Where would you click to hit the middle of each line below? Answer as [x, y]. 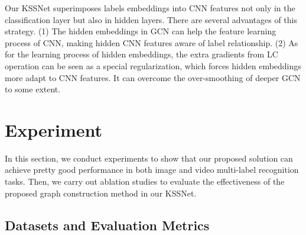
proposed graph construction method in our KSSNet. [101, 193]
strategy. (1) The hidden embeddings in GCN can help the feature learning [141, 31]
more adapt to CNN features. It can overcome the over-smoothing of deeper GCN [153, 77]
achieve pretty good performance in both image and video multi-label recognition [152, 170]
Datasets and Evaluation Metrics [107, 225]
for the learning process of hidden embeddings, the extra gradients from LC [141, 54]
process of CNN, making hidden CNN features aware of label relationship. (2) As [152, 42]
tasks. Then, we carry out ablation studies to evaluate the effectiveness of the [145, 181]
